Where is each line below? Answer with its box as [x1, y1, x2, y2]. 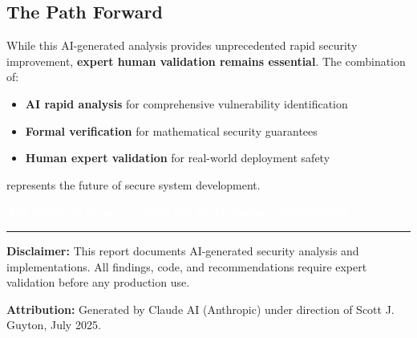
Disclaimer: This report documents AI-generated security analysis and [6, 242, 359, 259]
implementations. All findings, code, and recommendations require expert [6, 258, 367, 275]
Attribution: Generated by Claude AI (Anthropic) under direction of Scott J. [6, 300, 395, 317]
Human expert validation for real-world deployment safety [25, 149, 330, 166]
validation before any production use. [6, 274, 190, 291]
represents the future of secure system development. [6, 176, 261, 193]
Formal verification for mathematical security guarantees [25, 122, 318, 139]
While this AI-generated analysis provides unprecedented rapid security [6, 37, 358, 54]
